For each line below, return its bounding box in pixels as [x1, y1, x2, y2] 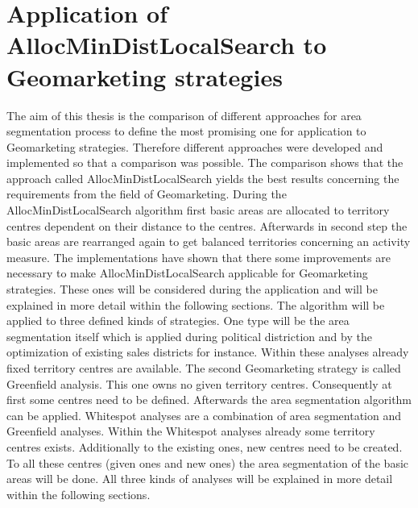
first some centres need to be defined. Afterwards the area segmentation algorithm [6, 391, 412, 408]
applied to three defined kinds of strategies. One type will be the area [6, 312, 350, 329]
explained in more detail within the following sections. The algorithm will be [6, 296, 385, 313]
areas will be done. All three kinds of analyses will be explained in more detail [6, 470, 393, 487]
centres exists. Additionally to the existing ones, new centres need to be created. [6, 438, 403, 455]
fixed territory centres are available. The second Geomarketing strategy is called [6, 360, 401, 376]
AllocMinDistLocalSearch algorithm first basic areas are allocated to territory [6, 202, 390, 219]
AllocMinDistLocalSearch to [6, 28, 327, 61]
